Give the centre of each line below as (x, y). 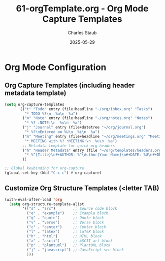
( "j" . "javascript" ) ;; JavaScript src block (75, 250)
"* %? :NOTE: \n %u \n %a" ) (53, 123)
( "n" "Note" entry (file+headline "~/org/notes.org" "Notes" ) (87, 118)
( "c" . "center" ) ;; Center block (66, 227)
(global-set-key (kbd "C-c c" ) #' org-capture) (53, 173)
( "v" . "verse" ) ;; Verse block (65, 223)
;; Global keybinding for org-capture (44, 168)
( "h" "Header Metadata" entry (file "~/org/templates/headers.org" (93, 150)
